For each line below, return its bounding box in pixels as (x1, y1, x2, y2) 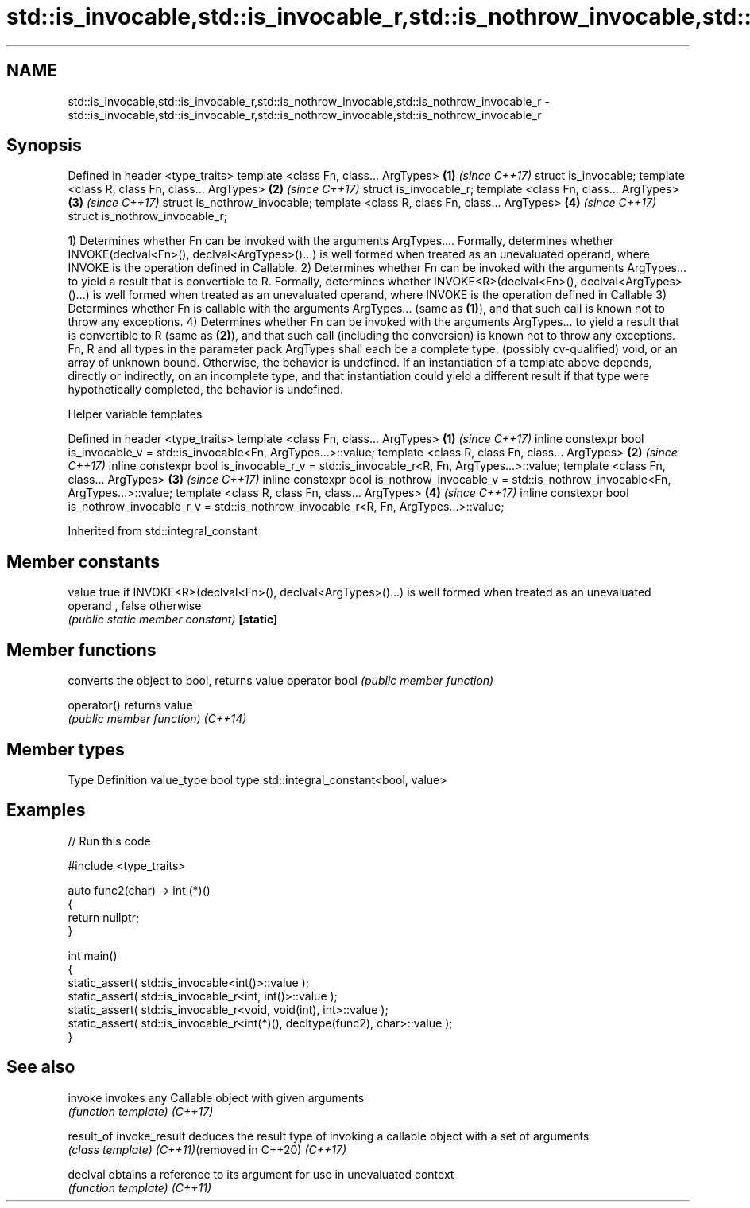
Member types (6, 739, 125, 759)
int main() (68, 948, 118, 962)
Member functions (6, 639, 157, 660)
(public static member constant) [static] (68, 612, 278, 627)
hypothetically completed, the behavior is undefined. (68, 383, 343, 397)
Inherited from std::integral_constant (68, 524, 258, 538)
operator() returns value (68, 698, 193, 713)
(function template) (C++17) (68, 1104, 214, 1118)
